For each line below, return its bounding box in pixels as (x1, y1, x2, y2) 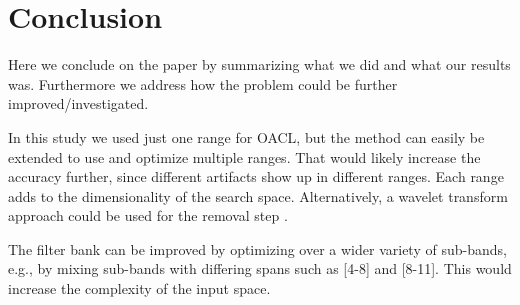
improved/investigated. (8, 93, 149, 114)
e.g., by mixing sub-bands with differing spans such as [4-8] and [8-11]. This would (8, 258, 512, 279)
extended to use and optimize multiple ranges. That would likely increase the (8, 146, 481, 167)
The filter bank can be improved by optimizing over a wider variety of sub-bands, (8, 238, 507, 259)
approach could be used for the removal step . (8, 205, 288, 226)
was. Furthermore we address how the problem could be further (8, 73, 398, 94)
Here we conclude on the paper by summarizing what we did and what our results (8, 54, 511, 75)
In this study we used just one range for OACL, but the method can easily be (8, 126, 485, 147)
